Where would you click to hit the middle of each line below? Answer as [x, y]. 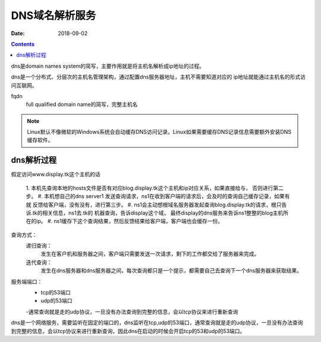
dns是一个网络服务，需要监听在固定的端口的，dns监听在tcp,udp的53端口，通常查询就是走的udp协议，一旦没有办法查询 [157, 323]
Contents [23, 44]
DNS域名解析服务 [53, 15]
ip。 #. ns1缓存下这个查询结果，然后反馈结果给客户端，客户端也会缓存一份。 [130, 221]
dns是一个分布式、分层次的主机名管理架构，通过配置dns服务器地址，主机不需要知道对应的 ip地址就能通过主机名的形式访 [158, 77]
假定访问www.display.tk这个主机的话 [56, 174]
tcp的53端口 [56, 293]
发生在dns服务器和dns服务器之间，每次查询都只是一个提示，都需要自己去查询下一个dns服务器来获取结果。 [171, 271]
